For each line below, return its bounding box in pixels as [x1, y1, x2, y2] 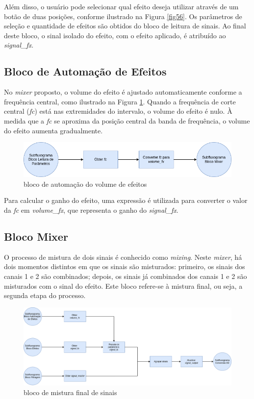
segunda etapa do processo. [4, 290, 86, 300]
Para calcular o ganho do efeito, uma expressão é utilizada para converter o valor [4, 195, 248, 205]
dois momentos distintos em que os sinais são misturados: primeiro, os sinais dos [4, 261, 245, 272]
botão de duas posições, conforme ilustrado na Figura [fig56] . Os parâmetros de [4, 11, 242, 21]
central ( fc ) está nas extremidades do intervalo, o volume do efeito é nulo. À [4, 106, 232, 116]
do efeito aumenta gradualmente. [4, 125, 103, 135]
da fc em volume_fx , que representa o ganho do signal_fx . [4, 205, 178, 215]
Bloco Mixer [4, 229, 68, 244]
